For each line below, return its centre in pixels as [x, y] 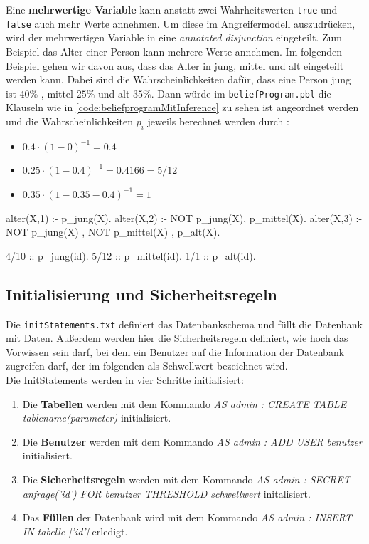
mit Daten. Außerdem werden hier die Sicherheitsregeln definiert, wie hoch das [177, 338]
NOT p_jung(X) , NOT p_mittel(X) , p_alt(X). [113, 232]
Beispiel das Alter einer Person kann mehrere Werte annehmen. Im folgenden [174, 51]
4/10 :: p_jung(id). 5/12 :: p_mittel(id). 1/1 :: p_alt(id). [131, 255]
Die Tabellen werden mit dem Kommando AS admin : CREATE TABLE [184, 403]
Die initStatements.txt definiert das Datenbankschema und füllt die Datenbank [184, 324]
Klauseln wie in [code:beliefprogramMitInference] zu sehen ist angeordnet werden [182, 107]
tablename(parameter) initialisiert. [97, 418]
